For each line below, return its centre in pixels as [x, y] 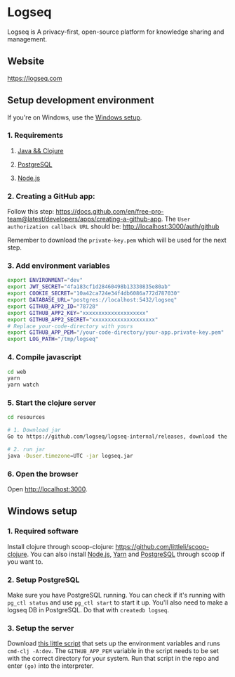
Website [26, 62]
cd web [17, 372]
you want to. [25, 561]
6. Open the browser [43, 474]
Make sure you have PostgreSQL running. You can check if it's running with [116, 595]
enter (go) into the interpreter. [51, 666]
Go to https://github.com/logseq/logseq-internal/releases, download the [117, 437]
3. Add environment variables [59, 266]
